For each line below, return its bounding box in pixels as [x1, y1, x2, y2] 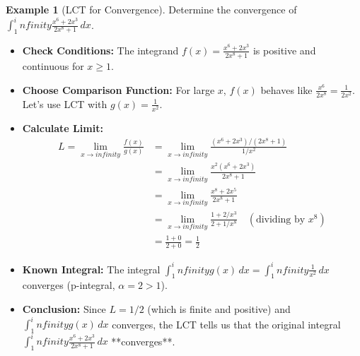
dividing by [255, 214, 306, 225]
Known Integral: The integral [22, 261, 161, 276]
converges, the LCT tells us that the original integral [112, 316, 341, 331]
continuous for [22, 59, 84, 73]
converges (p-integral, [22, 278, 115, 292]
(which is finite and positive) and [147, 301, 291, 316]
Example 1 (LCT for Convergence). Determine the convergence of [6, 2, 297, 16]
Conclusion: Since [22, 301, 106, 316]
